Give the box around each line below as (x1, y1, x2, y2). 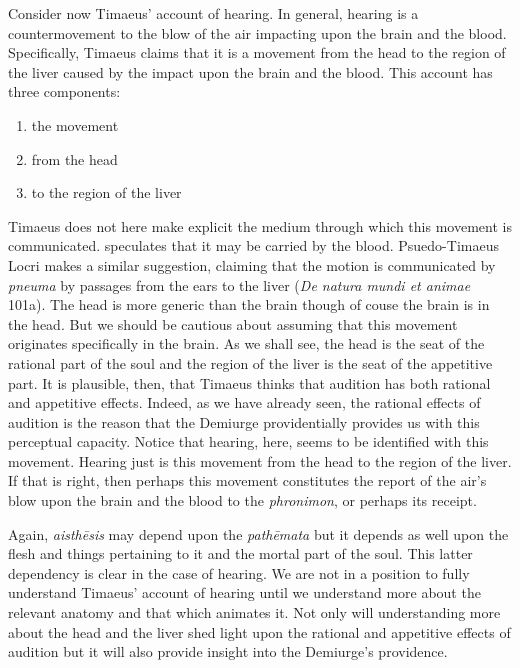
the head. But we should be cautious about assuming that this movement (8, 313, 458, 334)
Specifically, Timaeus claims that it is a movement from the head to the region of (8, 42, 506, 63)
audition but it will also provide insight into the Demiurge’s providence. (8, 641, 448, 662)
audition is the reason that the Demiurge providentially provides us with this (8, 411, 480, 432)
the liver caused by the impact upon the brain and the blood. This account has (8, 61, 493, 82)
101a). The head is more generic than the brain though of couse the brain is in (8, 294, 490, 315)
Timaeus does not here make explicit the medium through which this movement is (8, 215, 512, 236)
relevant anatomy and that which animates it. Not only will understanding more (8, 602, 501, 623)
